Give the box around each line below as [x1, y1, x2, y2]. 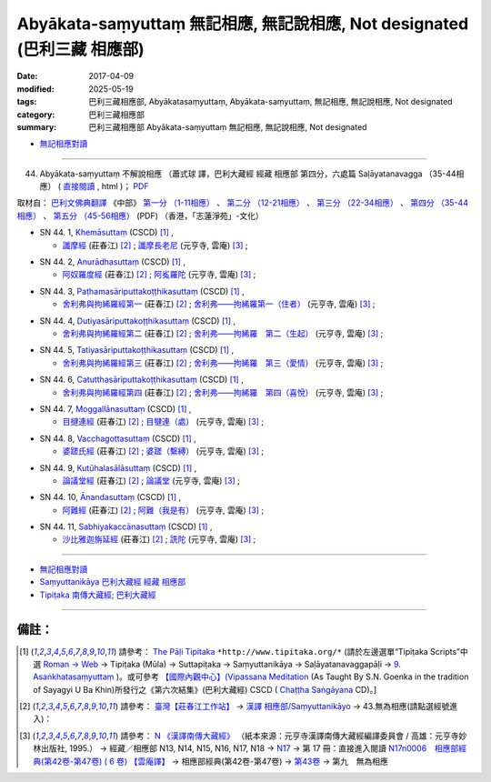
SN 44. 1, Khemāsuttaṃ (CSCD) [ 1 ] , [39, 227, 175, 238]
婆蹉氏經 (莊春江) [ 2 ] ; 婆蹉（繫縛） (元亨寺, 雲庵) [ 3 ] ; [62, 446, 265, 456]
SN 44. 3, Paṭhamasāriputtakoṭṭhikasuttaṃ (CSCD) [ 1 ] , [39, 286, 245, 296]
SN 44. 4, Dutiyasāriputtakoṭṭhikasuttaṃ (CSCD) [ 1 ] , [39, 315, 236, 326]
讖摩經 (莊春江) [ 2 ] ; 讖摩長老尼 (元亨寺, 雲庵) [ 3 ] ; [62, 239, 249, 250]
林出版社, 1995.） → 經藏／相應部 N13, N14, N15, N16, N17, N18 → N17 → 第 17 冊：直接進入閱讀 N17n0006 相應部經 [33, 743, 467, 754]
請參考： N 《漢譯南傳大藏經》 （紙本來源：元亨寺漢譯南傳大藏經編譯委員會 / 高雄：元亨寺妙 [120, 730, 467, 741]
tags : [16, 96, 37, 107]
